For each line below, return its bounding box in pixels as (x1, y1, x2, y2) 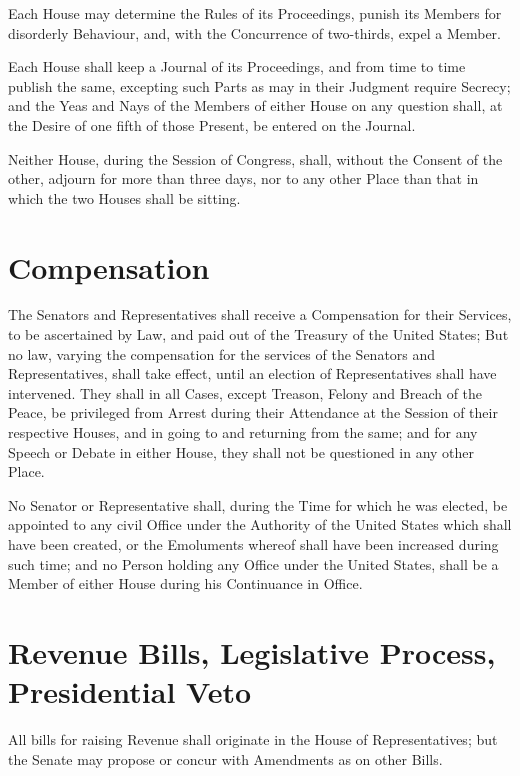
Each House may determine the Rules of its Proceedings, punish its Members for (8, 3, 502, 23)
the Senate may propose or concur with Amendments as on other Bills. (8, 748, 443, 769)
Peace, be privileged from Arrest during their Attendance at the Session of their (8, 402, 498, 423)
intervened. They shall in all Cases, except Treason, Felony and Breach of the (8, 382, 483, 403)
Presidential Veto (8, 671, 252, 712)
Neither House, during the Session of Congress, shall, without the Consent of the (8, 148, 503, 169)
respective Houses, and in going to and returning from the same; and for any (8, 422, 478, 443)
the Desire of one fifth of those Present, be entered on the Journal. (8, 114, 416, 135)
